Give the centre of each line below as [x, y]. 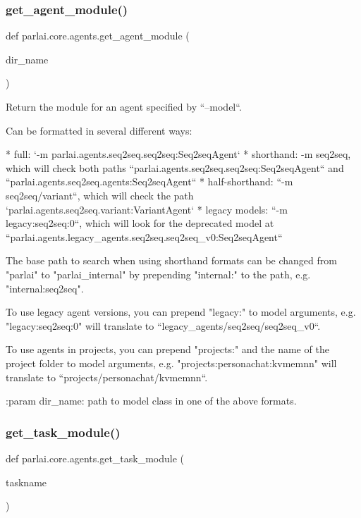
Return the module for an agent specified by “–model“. [124, 106]
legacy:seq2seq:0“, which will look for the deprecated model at [140, 223]
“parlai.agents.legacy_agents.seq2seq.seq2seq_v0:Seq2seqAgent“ [144, 236]
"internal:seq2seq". [45, 288]
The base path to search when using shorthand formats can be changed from [171, 260]
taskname [26, 482]
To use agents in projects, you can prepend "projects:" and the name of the [167, 349]
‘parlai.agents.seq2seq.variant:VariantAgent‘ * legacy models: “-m [147, 209]
